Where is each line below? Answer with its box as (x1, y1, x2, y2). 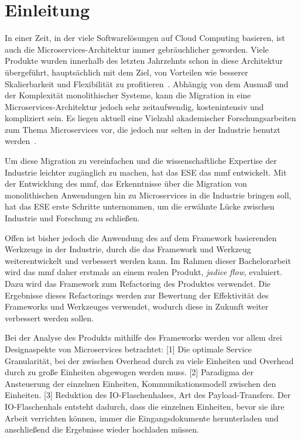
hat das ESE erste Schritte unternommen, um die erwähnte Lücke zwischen (5, 200, 275, 212)
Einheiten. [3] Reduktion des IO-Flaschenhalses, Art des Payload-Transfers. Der (5, 389, 291, 401)
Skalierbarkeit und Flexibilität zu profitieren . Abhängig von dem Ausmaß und (5, 77, 289, 90)
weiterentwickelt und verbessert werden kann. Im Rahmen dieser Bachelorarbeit (5, 254, 291, 266)
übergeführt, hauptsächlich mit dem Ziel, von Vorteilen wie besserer (5, 66, 248, 78)
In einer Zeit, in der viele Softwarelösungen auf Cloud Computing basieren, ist (5, 32, 285, 44)
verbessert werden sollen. (5, 311, 94, 324)
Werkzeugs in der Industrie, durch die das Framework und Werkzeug (5, 243, 251, 255)
